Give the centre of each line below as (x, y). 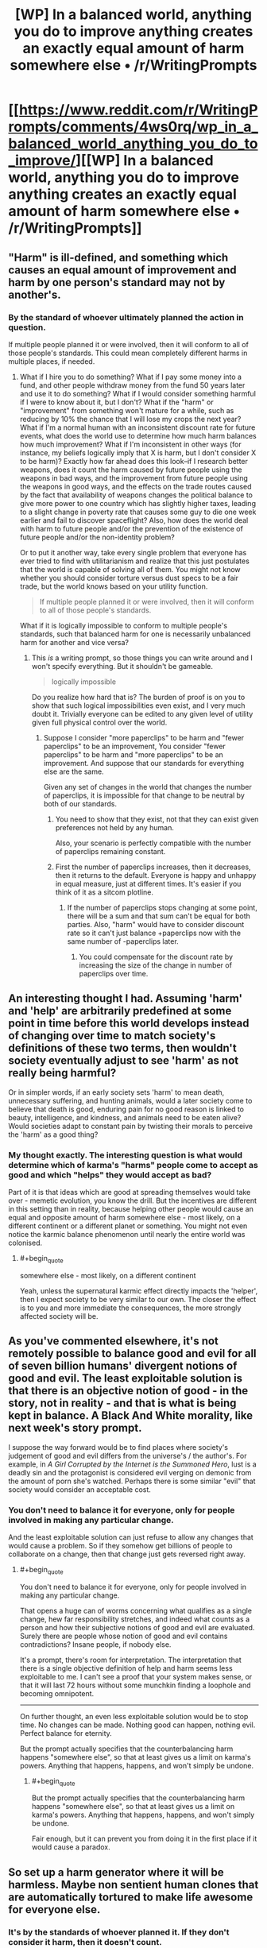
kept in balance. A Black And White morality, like (130, 1416)
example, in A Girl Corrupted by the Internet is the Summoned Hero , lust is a (132, 1464)
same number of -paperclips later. (123, 941)
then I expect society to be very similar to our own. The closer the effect (138, 1299)
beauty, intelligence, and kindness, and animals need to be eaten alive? (125, 1117)
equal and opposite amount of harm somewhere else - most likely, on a (124, 1217)
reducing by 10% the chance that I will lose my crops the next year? (130, 419)
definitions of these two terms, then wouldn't (122, 1048)
